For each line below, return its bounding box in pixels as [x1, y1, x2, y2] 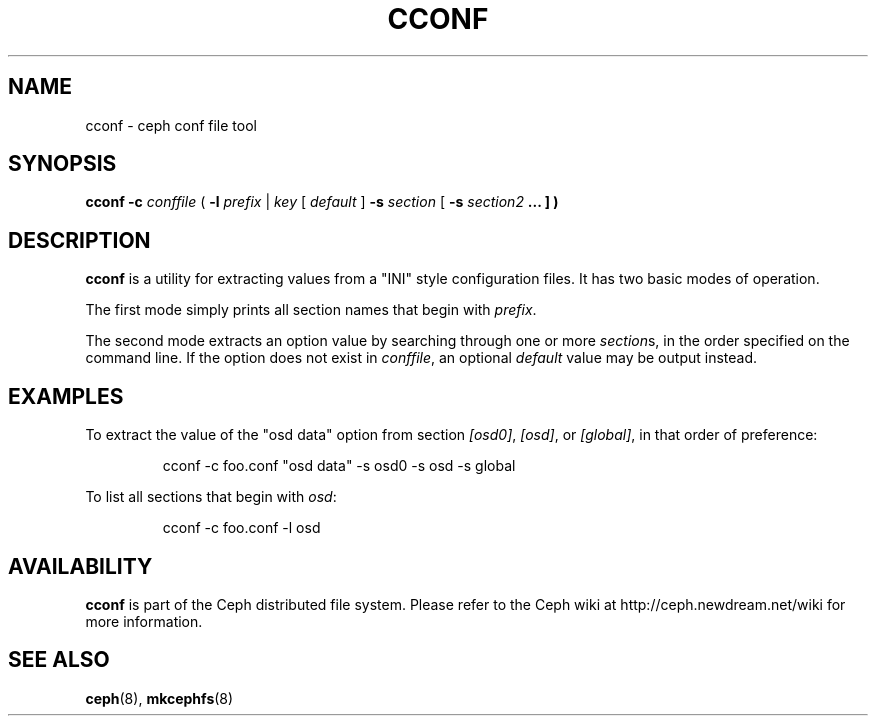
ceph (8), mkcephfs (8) [85, 689, 234, 707]
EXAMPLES [8, 383, 124, 409]
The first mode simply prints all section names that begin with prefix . [85, 301, 537, 319]
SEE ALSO [8, 647, 110, 673]
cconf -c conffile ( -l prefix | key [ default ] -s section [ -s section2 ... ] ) [85, 193, 559, 211]
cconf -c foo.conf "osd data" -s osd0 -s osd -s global [162, 457, 516, 475]
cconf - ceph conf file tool [85, 116, 257, 134]
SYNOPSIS [8, 151, 117, 177]
